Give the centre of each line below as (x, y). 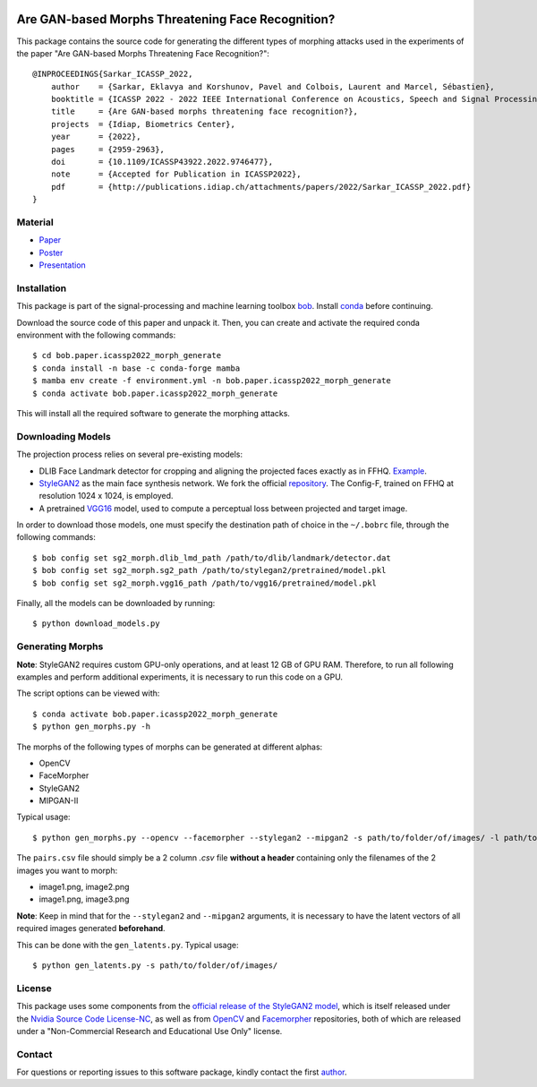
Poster (51, 252)
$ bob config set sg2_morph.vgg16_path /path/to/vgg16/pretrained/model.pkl (205, 583)
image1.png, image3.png (84, 899)
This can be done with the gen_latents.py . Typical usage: (128, 945)
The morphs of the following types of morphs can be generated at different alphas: (170, 747)
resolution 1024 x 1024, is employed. (106, 496)
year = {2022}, (96, 137)
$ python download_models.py (96, 624)
